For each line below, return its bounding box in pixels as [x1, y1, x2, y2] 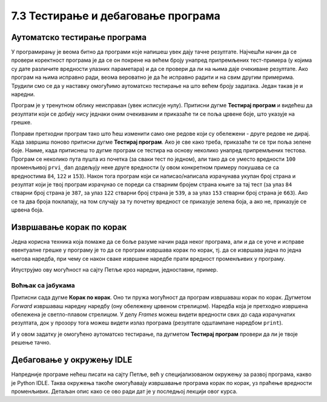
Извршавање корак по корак [11, 222, 127, 232]
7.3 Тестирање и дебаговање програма [11, 9, 220, 22]
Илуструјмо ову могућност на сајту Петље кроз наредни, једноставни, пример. [11, 266, 218, 273]
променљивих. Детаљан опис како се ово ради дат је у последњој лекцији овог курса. [11, 387, 238, 395]
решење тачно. [11, 339, 51, 346]
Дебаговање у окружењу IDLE [11, 355, 133, 365]
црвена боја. [11, 206, 44, 213]
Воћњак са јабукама [11, 281, 75, 289]
